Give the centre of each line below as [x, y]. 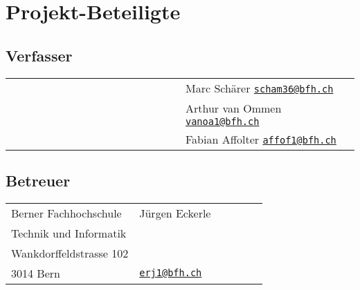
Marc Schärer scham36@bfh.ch [260, 88]
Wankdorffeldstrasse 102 [70, 253]
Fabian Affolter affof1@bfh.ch [261, 139]
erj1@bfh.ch [171, 273]
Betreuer [38, 180]
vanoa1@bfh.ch [223, 121]
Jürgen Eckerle [175, 213]
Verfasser [39, 55]
